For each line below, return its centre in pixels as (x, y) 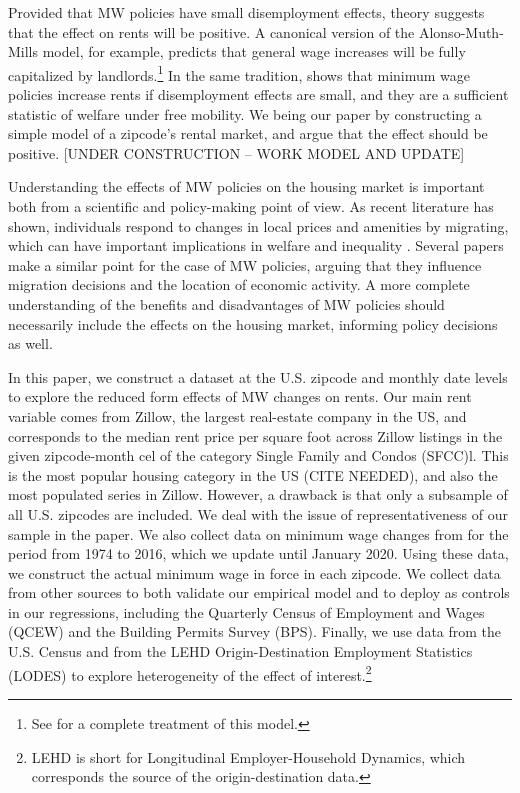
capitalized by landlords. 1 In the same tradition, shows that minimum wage (239, 73)
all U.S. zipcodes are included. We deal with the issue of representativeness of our (258, 513)
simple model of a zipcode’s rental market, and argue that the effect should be (248, 133)
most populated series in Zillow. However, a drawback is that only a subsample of (258, 494)
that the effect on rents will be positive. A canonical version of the (211, 31)
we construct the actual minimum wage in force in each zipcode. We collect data (254, 572)
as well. (30, 343)
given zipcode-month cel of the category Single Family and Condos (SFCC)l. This (258, 455)
